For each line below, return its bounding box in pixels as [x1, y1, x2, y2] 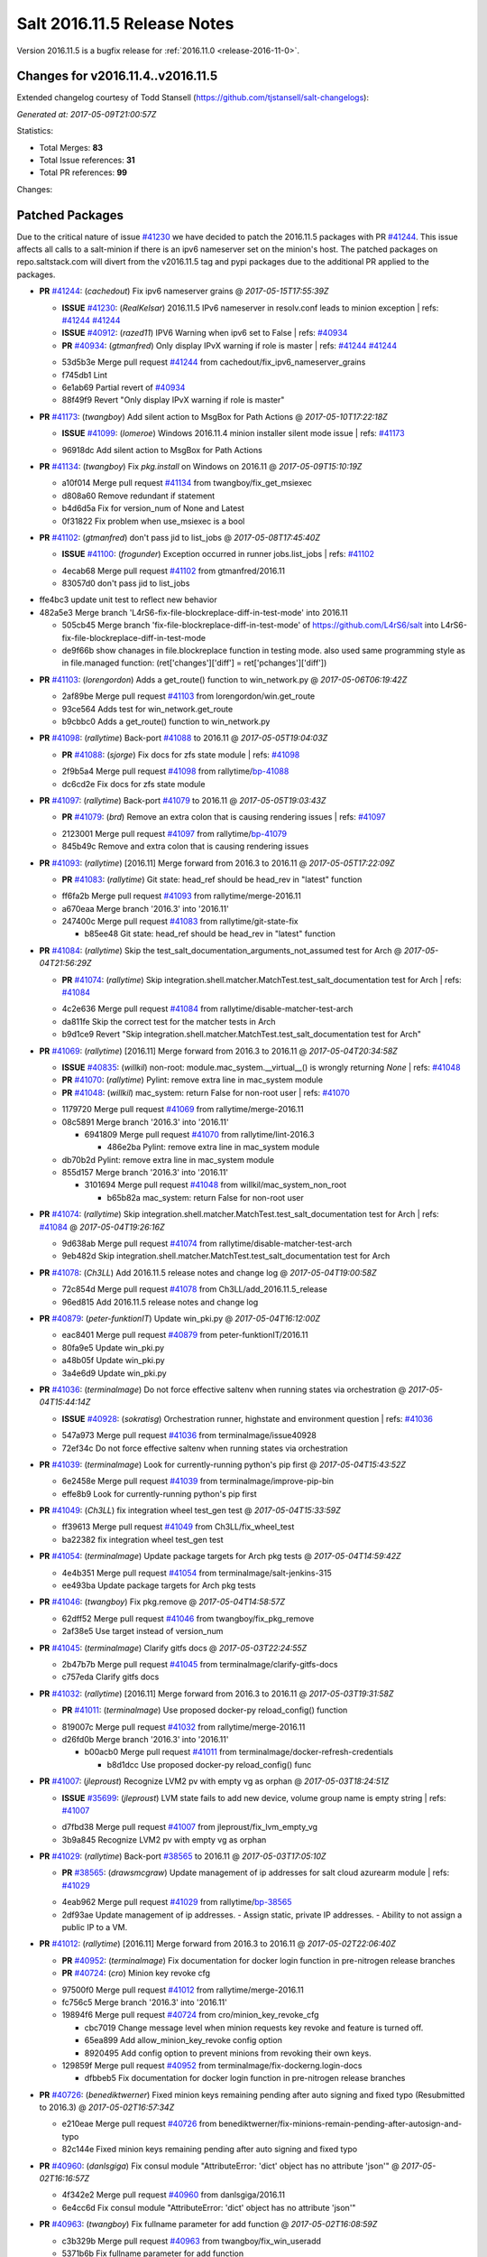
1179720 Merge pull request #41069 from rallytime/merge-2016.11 [61, 1104, 304, 1115]
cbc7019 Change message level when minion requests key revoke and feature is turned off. [84, 2022, 424, 2033]
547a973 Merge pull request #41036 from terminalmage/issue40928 [61, 1430, 317, 1441]
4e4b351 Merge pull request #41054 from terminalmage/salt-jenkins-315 [61, 1567, 333, 1578]
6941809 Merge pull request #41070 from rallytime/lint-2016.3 [84, 1128, 315, 1139]
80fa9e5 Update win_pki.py [61, 1342, 165, 1353]
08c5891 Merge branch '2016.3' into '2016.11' [61, 1116, 229, 1128]
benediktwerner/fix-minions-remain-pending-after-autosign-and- [218, 2118, 463, 2130]
